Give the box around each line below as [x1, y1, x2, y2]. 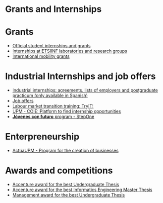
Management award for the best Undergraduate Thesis [12, 192, 125, 198]
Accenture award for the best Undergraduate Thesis [12, 181, 119, 187]
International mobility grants [12, 53, 70, 59]
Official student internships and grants [12, 43, 91, 49]
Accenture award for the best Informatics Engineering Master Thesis [12, 187, 153, 193]
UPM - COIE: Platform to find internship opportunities [12, 108, 121, 114]
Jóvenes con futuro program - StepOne [12, 113, 95, 120]
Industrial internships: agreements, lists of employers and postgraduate [12, 87, 158, 93]
